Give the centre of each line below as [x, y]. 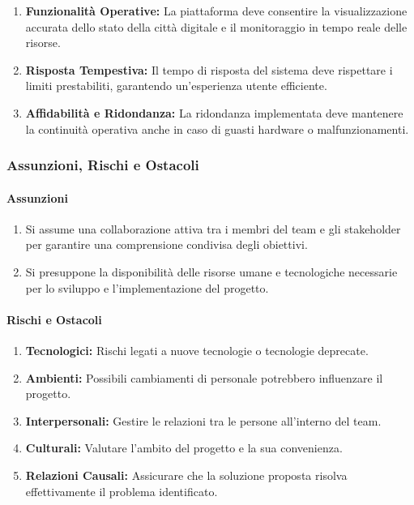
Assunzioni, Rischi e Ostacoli [103, 165]
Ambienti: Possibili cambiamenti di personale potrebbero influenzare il [204, 377]
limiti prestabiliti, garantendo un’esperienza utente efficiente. [176, 86]
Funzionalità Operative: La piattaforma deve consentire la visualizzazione [216, 11]
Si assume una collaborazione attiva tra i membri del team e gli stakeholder [213, 228]
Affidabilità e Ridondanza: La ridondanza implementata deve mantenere [214, 112]
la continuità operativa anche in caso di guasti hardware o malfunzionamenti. [217, 128]
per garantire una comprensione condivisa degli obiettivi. [166, 244]
